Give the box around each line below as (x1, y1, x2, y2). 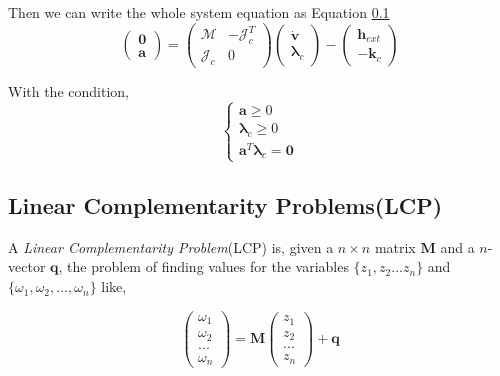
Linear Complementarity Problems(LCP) (8, 190, 443, 221)
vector (8, 256, 46, 277)
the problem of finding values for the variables (67, 256, 349, 277)
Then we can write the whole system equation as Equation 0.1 (8, 2, 390, 22)
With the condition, (8, 80, 129, 101)
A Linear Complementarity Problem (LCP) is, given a (8, 236, 334, 257)
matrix (374, 236, 416, 257)
